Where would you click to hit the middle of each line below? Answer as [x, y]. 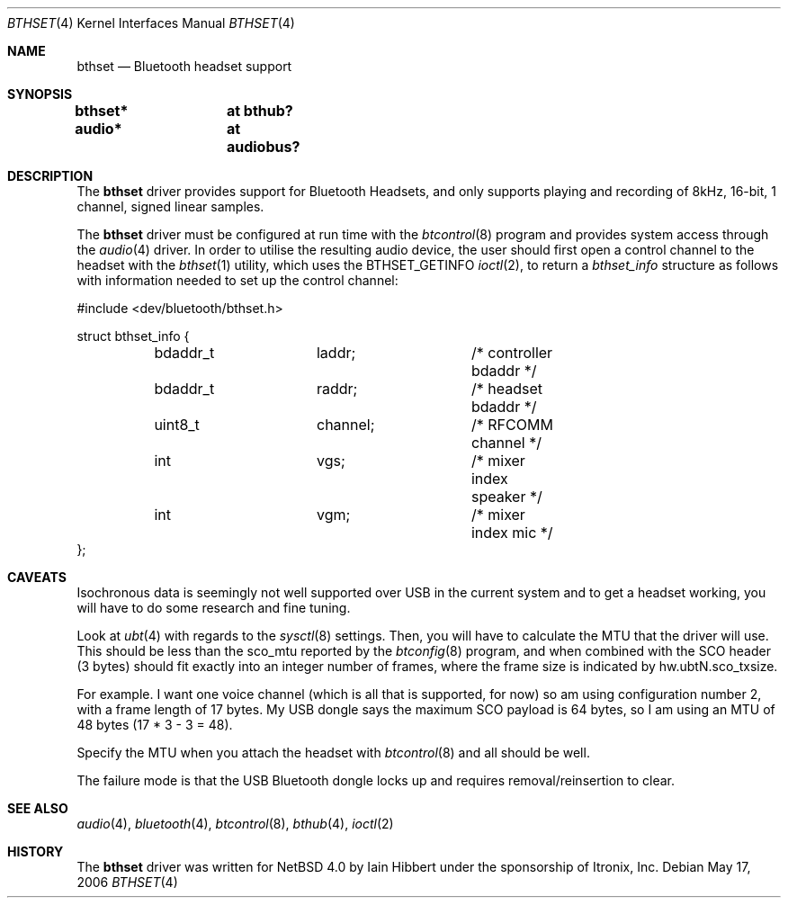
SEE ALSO [38, 808]
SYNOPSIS [40, 94]
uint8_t [177, 425]
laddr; [336, 353]
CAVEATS [37, 577]
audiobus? [263, 147]
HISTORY [36, 851]
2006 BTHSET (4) [127, 882]
